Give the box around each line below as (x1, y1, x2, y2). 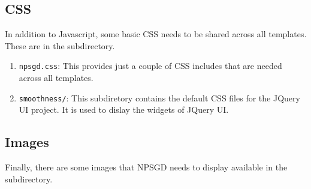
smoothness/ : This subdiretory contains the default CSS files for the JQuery (19, 91, 300, 104)
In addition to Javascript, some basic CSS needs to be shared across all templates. (5, 28, 307, 40)
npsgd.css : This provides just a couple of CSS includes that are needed (19, 59, 282, 72)
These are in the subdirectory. (5, 39, 115, 52)
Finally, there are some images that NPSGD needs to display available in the (5, 161, 288, 173)
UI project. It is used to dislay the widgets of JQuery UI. (19, 103, 229, 116)
